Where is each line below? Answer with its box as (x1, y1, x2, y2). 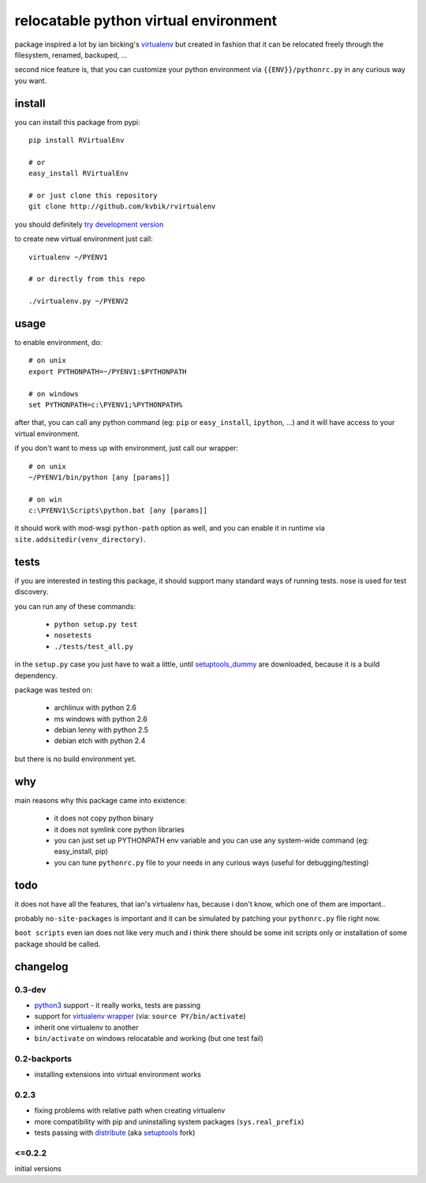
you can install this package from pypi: (14, 117, 141, 126)
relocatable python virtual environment (14, 12, 278, 29)
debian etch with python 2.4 (54, 736, 146, 745)
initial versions (14, 1164, 62, 1174)
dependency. (14, 670, 58, 680)
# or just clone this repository (28, 190, 158, 200)
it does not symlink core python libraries (54, 824, 185, 834)
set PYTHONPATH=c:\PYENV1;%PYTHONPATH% (28, 400, 183, 409)
